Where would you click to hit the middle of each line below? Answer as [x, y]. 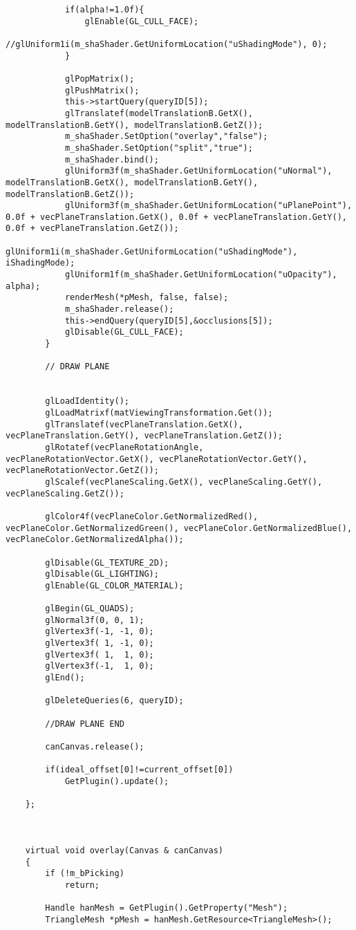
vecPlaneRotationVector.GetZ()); [82, 471]
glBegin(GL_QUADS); [90, 609]
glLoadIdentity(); [87, 401]
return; [82, 885]
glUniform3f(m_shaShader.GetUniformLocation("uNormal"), [198, 171]
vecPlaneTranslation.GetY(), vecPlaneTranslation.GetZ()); [144, 436]
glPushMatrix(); [102, 90]
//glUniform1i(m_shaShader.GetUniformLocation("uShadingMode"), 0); [167, 44]
